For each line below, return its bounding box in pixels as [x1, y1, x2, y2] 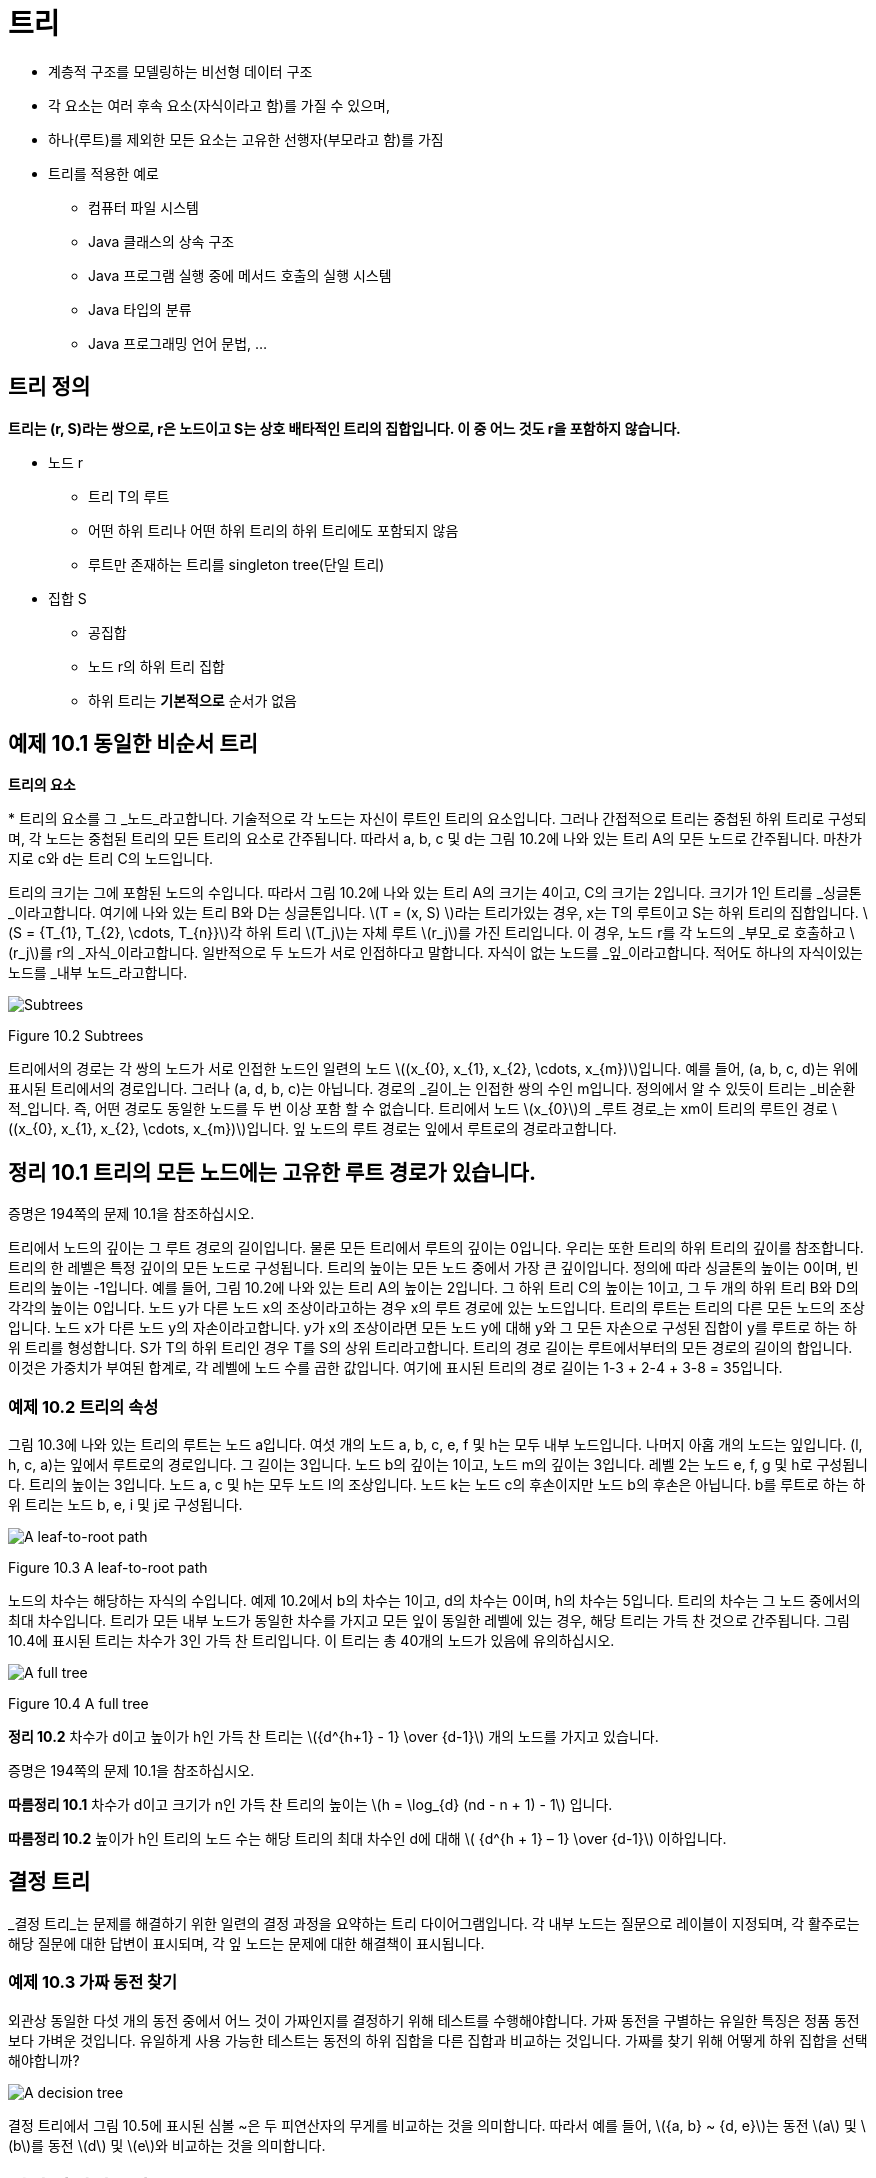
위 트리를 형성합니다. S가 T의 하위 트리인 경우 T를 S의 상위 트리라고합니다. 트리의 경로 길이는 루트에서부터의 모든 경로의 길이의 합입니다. [8, 1339, 853, 1357]
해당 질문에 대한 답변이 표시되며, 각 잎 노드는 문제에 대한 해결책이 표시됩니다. [8, 1934, 485, 1952]
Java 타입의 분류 [88, 300, 192, 318]
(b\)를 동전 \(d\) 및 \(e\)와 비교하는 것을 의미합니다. [8, 2136, 326, 2154]
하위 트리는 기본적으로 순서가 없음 [88, 691, 297, 709]
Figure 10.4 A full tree [8, 1695, 149, 1713]
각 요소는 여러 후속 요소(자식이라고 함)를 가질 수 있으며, [48, 96, 390, 114]
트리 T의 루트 [88, 487, 170, 505]
